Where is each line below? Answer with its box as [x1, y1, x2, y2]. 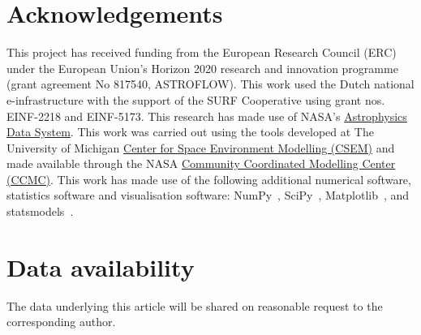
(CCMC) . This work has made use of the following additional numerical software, [6, 170, 411, 187]
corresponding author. [6, 313, 116, 330]
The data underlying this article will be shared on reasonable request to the [6, 297, 383, 314]
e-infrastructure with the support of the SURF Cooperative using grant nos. [6, 91, 385, 108]
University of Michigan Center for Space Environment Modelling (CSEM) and [6, 139, 395, 156]
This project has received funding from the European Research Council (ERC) [6, 44, 397, 61]
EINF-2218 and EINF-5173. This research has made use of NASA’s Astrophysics [6, 107, 407, 124]
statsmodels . [6, 203, 74, 220]
